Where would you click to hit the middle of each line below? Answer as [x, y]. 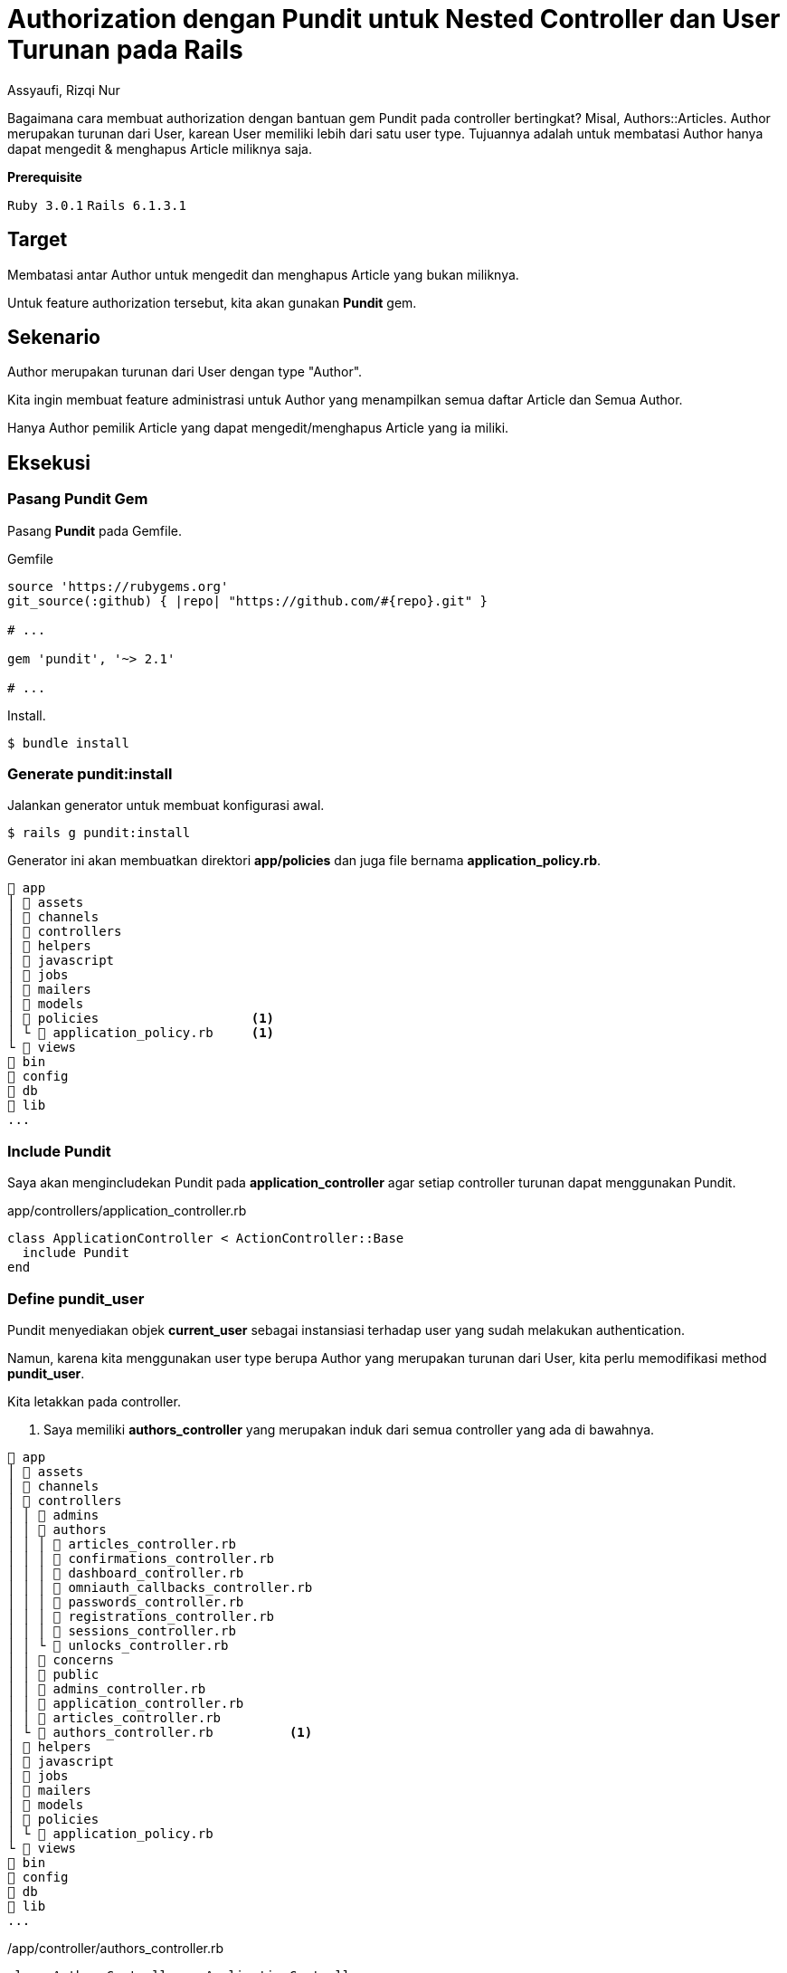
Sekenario [54, 338]
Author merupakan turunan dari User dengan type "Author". [185, 372]
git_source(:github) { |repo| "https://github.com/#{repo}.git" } [248, 600]
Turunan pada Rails [125, 50]
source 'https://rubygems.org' [118, 586]
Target [38, 240]
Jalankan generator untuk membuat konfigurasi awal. [166, 805]
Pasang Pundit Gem [78, 499]
